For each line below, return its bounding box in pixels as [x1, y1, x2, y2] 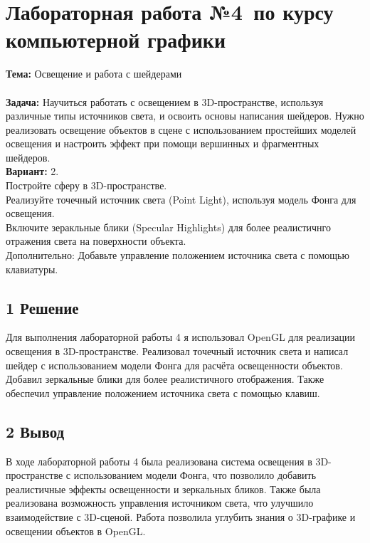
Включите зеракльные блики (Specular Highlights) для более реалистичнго [6, 219, 331, 234]
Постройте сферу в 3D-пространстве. [6, 178, 167, 193]
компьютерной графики [6, 25, 226, 54]
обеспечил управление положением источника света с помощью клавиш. [6, 385, 320, 400]
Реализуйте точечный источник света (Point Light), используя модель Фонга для [6, 191, 356, 206]
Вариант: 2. [6, 164, 59, 179]
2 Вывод [6, 420, 65, 442]
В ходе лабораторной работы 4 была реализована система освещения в [6, 453, 312, 468]
